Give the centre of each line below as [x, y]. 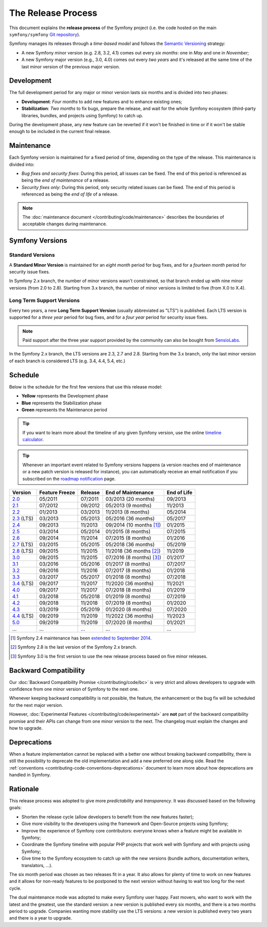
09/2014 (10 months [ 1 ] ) [133, 525]
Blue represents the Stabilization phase [62, 403]
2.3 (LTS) [23, 519]
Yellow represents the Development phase [65, 396]
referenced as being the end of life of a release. [70, 194]
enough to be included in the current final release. [60, 132]
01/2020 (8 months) [129, 610]
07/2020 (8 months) [129, 623]
